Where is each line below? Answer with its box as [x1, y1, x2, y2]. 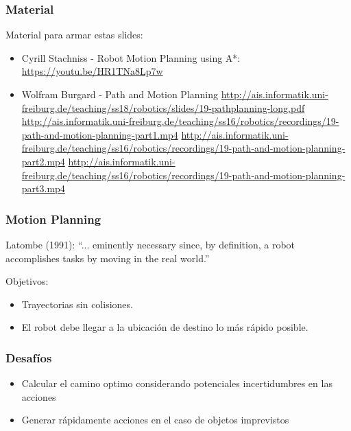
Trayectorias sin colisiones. [21, 296, 133, 311]
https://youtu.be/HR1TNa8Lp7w [21, 64, 163, 78]
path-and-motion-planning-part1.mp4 [21, 127, 178, 141]
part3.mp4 [21, 181, 65, 196]
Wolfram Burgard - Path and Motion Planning [21, 87, 219, 101]
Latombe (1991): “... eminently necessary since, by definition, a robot [5, 237, 295, 251]
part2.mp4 [21, 154, 65, 168]
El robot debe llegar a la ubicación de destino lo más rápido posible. [21, 320, 308, 334]
